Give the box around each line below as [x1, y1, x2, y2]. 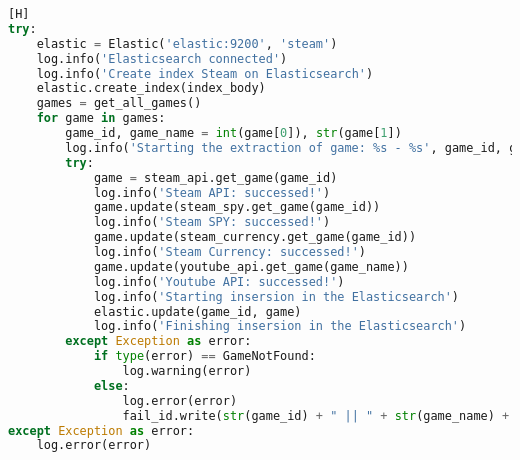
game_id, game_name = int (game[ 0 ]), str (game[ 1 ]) [65, 126, 402, 140]
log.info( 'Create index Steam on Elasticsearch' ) [36, 66, 374, 81]
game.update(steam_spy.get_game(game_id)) [93, 200, 381, 215]
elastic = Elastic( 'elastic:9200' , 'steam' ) [36, 36, 338, 51]
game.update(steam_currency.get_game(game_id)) [93, 230, 417, 245]
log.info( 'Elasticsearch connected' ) [36, 51, 288, 66]
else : [93, 378, 130, 393]
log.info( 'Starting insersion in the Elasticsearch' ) [93, 289, 460, 304]
